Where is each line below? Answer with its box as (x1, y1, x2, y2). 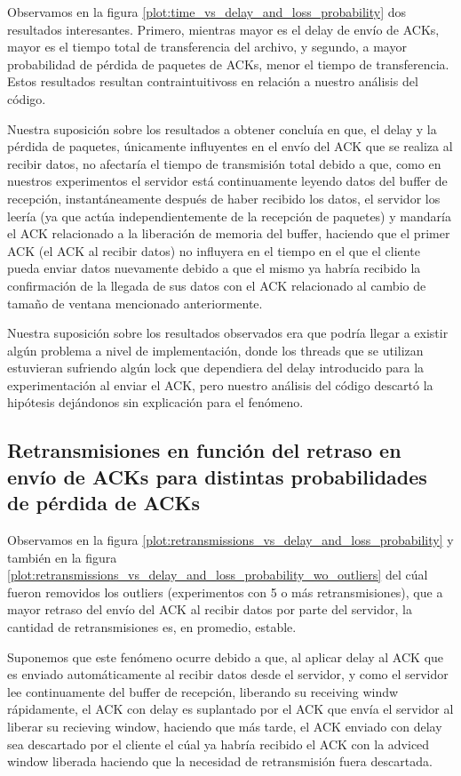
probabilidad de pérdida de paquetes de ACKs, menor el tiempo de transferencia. (7, 54, 449, 73)
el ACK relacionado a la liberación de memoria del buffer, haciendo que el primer (7, 224, 450, 243)
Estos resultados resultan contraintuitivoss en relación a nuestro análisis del (7, 72, 418, 91)
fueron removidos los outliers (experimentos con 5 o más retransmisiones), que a (7, 582, 443, 601)
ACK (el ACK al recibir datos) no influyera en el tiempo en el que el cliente (7, 241, 420, 260)
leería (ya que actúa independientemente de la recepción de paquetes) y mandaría (7, 206, 451, 225)
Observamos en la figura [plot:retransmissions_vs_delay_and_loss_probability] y (7, 531, 454, 549)
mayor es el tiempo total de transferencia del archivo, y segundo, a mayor (7, 37, 407, 56)
